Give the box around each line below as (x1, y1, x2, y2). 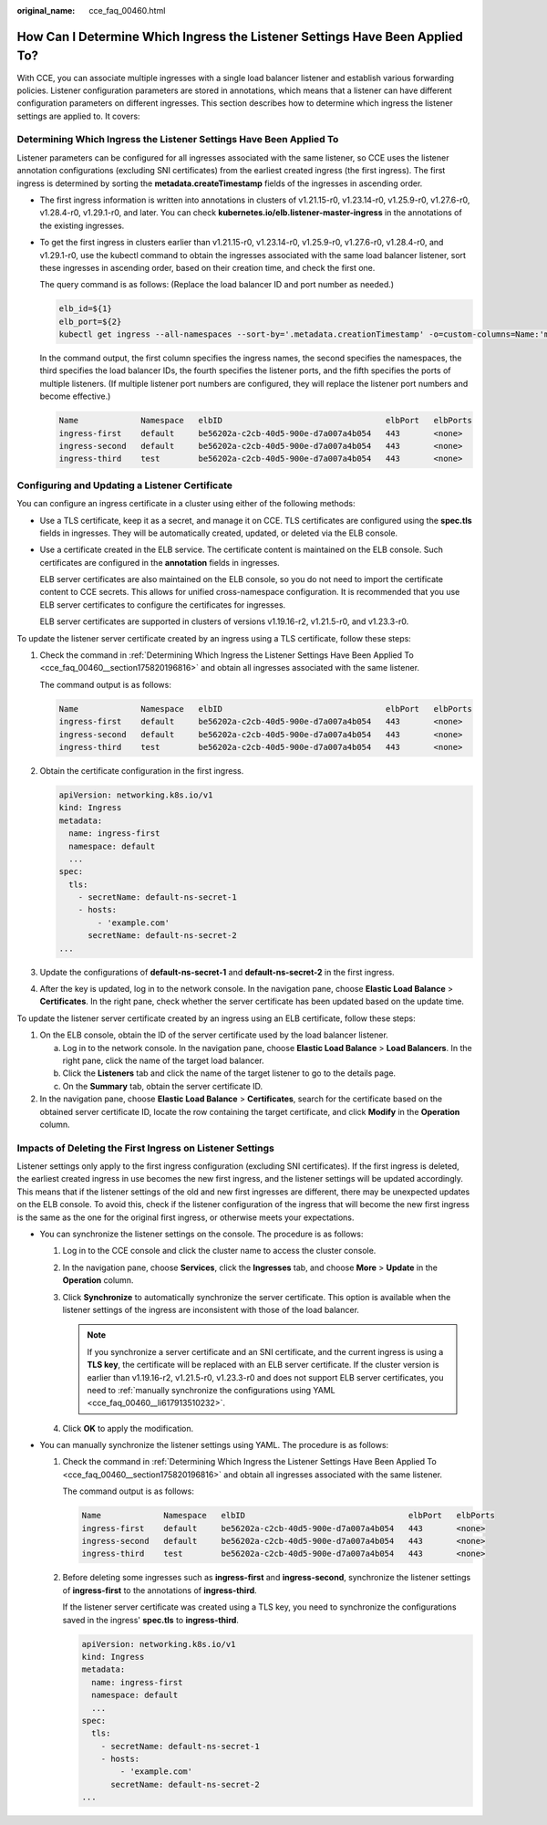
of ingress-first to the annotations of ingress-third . (62, 1584, 257, 1596)
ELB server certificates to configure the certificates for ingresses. (39, 599, 286, 610)
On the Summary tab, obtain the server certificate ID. (62, 1080, 263, 1091)
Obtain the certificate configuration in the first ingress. (39, 765, 244, 776)
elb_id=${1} (58, 304, 113, 314)
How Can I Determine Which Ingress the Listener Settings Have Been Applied (16, 28, 464, 45)
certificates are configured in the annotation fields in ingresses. (39, 557, 280, 568)
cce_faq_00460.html (88, 5, 166, 16)
